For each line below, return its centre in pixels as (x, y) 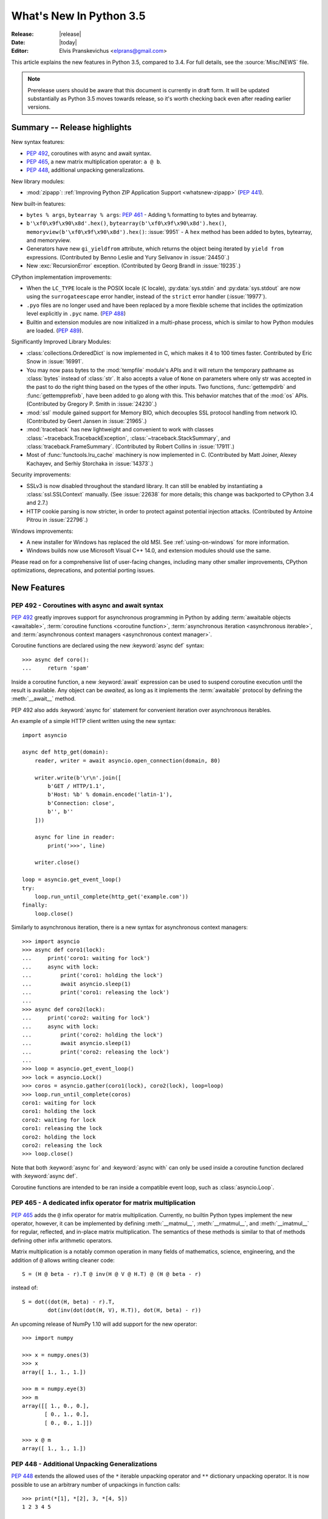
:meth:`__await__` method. (43, 699)
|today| (68, 42)
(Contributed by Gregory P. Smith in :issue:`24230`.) (92, 404)
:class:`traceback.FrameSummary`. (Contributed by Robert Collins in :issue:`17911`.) (131, 447)
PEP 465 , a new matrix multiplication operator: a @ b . (94, 162)
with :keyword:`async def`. (45, 1176)
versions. (39, 107)
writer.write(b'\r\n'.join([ (78, 777)
